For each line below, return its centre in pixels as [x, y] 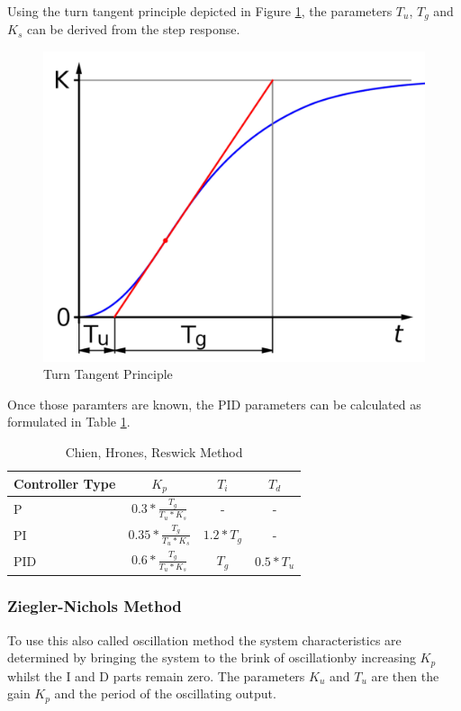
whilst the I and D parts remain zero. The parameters [156, 675]
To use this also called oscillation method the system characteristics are [204, 639]
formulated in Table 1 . [69, 422]
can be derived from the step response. [133, 29]
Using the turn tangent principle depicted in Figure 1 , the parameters [200, 11]
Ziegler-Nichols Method [95, 606]
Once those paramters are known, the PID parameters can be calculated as [214, 404]
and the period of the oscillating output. [165, 693]
